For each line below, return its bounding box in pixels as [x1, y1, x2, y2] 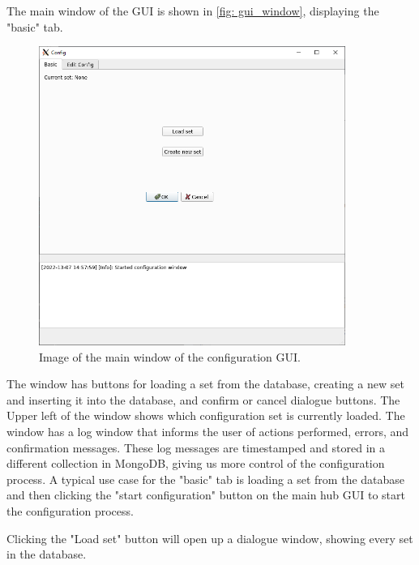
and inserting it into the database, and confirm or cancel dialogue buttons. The [6, 391, 400, 408]
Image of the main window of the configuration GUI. [39, 348, 301, 365]
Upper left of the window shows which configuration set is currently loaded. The [6, 407, 405, 424]
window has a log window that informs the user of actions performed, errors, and [6, 423, 409, 440]
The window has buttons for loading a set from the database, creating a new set [6, 375, 404, 392]
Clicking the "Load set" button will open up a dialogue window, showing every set [6, 529, 413, 546]
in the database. [6, 546, 87, 563]
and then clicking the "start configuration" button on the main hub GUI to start [6, 486, 405, 503]
